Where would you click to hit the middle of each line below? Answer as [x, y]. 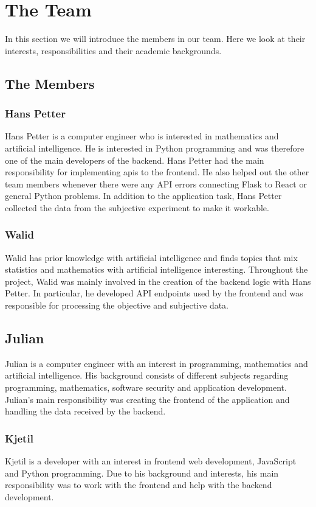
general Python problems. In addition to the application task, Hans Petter [143, 196]
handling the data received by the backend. [85, 411]
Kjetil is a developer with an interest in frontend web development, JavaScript [151, 461]
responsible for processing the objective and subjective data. [117, 305]
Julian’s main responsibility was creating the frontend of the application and [147, 399]
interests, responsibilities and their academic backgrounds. [113, 50]
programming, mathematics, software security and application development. [146, 387]
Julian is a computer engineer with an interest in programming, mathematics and [156, 363]
